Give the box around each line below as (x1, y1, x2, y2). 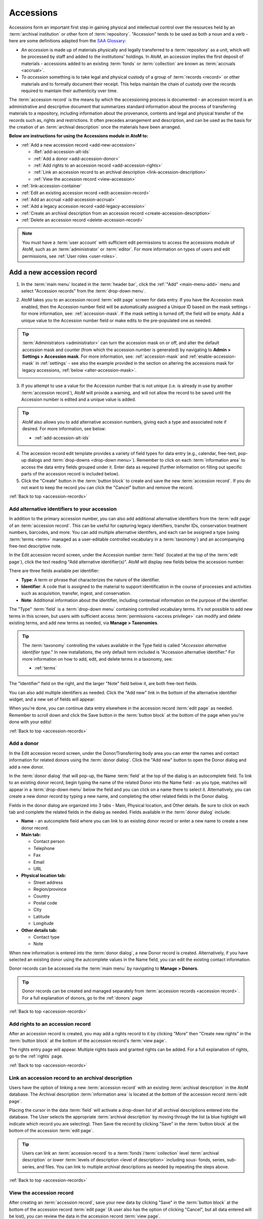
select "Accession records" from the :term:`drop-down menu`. (21, 288, 146, 294)
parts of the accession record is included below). (21, 471, 120, 477)
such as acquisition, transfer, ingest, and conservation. (21, 590, 131, 596)
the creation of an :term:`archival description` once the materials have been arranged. (9, 124, 181, 130)
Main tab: (21, 832, 41, 838)
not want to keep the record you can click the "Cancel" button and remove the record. (21, 484, 194, 490)
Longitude (33, 921, 54, 926)
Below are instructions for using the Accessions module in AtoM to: (9, 133, 149, 139)
